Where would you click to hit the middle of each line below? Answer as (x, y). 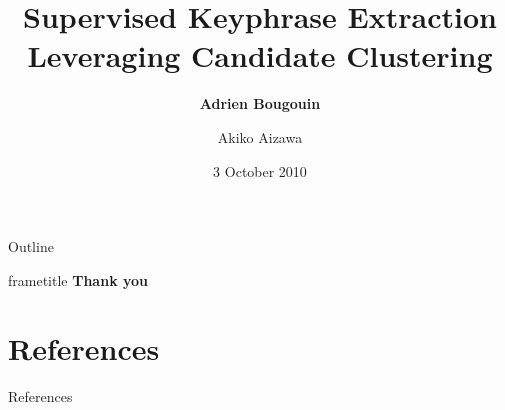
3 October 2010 (260, 170)
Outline (31, 246)
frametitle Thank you (78, 279)
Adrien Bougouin (260, 103)
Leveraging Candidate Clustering (260, 55)
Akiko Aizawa (260, 136)
